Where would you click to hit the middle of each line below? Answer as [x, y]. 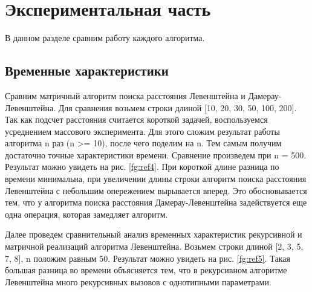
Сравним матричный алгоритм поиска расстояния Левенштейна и [125, 95]
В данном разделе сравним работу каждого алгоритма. [105, 38]
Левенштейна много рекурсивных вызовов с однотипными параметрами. [138, 281]
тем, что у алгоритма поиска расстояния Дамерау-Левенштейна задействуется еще [156, 202]
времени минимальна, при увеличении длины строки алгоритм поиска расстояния [156, 179]
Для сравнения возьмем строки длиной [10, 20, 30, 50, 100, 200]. [177, 107]
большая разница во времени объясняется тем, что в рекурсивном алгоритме [146, 270]
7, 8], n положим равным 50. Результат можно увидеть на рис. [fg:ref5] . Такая [148, 258]
